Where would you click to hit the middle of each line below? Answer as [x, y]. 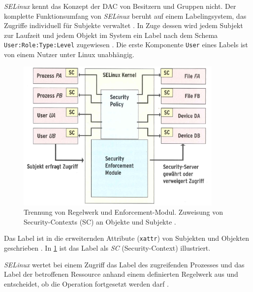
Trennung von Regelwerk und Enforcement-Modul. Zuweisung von [124, 212]
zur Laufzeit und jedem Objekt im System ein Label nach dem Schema [111, 35]
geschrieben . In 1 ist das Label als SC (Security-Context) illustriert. [107, 248]
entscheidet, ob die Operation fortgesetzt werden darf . [86, 283]
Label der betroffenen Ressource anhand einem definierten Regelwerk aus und [121, 274]
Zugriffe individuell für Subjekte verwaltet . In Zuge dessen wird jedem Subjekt [124, 25]
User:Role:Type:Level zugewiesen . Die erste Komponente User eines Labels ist [126, 45]
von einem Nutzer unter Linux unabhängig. [69, 54]
